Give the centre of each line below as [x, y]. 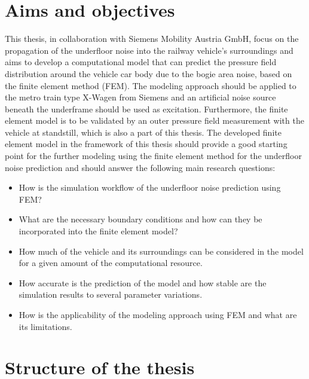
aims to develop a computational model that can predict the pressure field [141, 62]
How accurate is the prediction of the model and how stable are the [143, 282]
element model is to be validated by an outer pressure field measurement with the [154, 120]
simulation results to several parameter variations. [111, 294]
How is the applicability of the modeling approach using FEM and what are [158, 314]
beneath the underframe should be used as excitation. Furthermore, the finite [146, 108]
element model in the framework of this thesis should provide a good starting [146, 144]
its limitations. [45, 326]
